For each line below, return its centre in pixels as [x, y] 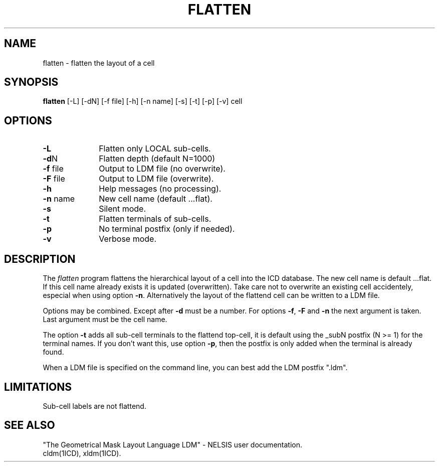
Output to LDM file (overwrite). [156, 179]
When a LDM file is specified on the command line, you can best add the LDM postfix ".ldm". [195, 368]
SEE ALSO [30, 425]
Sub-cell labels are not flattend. [94, 406]
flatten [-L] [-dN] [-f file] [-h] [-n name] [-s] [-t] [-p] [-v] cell [143, 101]
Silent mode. [123, 209]
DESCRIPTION [40, 259]
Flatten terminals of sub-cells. [155, 219]
